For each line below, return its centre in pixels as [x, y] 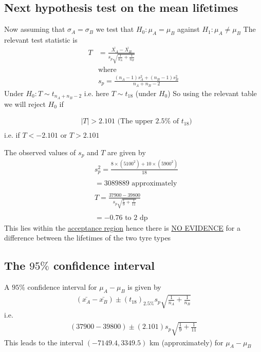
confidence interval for [62, 286]
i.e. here [97, 93]
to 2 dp [136, 218]
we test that [115, 29]
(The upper [135, 122]
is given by [144, 286]
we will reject [25, 104]
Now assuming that [35, 29]
